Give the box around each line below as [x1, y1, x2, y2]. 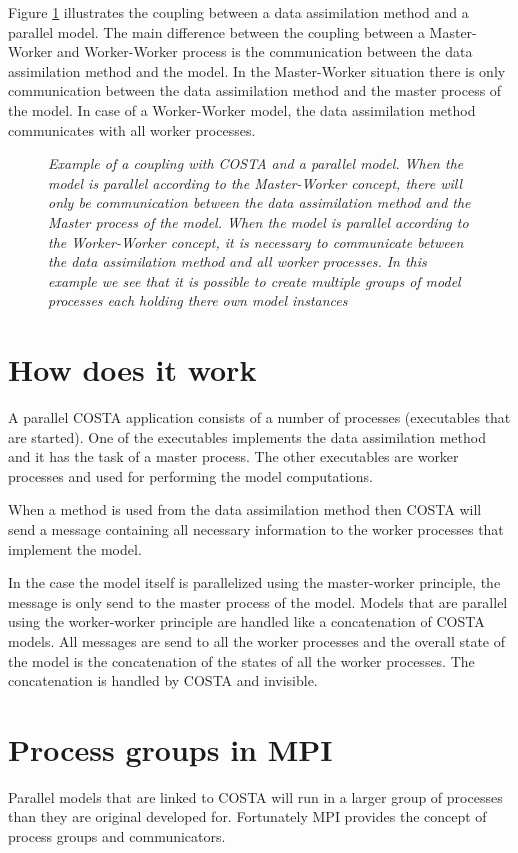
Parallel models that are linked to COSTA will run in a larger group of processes [8, 786, 503, 807]
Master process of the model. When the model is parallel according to [48, 211, 469, 232]
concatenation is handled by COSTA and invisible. [8, 670, 318, 691]
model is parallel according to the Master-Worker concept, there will [48, 172, 463, 193]
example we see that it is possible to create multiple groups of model [48, 270, 461, 291]
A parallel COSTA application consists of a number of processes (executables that [8, 407, 511, 428]
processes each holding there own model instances [48, 290, 348, 311]
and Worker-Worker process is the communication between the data [57, 41, 473, 62]
